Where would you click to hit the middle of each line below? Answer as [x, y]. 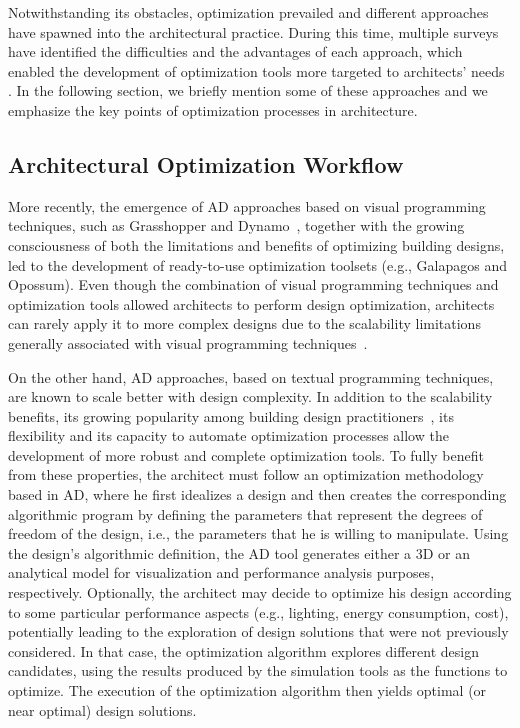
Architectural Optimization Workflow [206, 163]
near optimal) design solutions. [102, 709]
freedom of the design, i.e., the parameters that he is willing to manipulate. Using [258, 533]
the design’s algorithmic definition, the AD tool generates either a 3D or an [239, 552]
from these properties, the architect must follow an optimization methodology [246, 474]
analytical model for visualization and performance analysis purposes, [221, 572]
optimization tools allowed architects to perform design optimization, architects [251, 303]
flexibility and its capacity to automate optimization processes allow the [228, 435]
